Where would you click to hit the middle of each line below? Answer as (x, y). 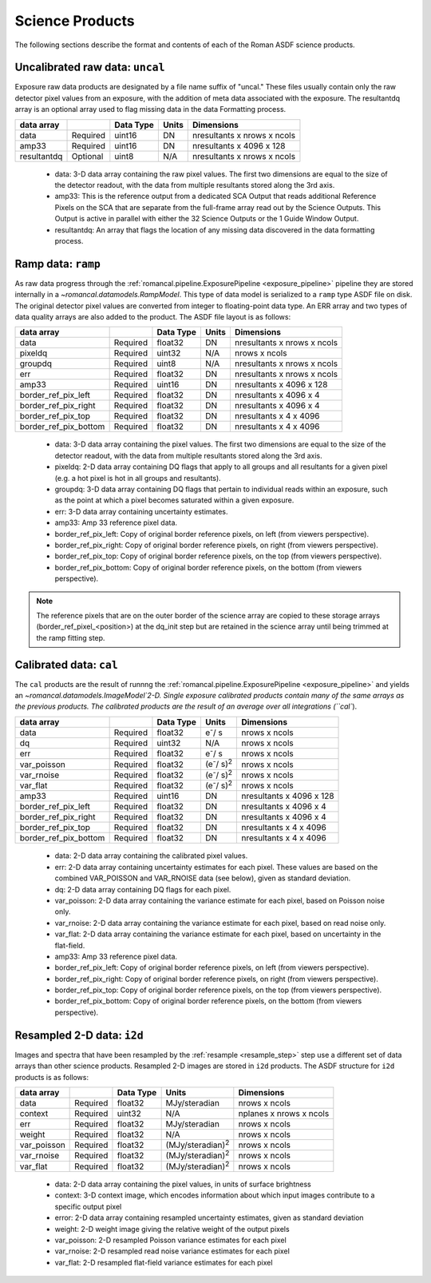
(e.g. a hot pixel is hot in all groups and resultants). (138, 478)
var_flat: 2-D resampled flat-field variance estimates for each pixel (164, 1262)
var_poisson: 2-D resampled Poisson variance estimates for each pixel (170, 1240)
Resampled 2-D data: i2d (79, 1035)
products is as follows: (52, 1077)
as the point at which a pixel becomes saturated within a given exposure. (174, 500)
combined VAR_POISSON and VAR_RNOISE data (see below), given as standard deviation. (203, 878)
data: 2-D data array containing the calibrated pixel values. (151, 856)
